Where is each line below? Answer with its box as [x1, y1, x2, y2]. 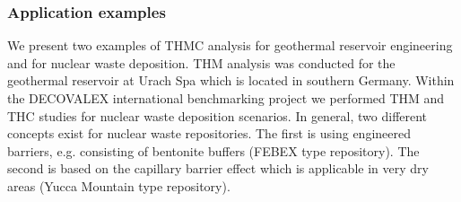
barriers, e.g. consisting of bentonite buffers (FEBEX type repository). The [7, 141, 420, 160]
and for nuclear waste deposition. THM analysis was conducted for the [7, 53, 396, 72]
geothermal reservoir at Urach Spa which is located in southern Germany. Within [7, 71, 455, 90]
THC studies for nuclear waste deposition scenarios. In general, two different [7, 106, 428, 125]
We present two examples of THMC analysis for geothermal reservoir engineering [7, 36, 453, 55]
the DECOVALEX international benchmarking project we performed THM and [7, 89, 445, 107]
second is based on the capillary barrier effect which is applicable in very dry [7, 159, 429, 178]
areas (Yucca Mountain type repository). [7, 176, 230, 195]
